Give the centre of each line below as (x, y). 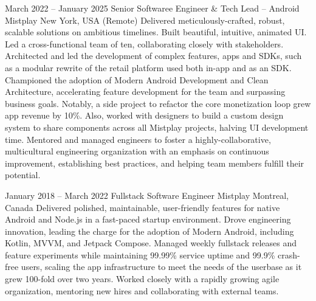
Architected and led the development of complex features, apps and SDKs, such (153, 56)
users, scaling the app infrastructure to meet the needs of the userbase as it (161, 267)
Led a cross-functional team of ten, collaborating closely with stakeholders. (144, 43)
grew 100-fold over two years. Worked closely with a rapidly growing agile (142, 279)
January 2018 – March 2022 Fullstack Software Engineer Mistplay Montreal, (147, 195)
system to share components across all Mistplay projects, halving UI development (157, 127)
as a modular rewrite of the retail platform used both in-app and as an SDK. (148, 67)
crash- (289, 254)
